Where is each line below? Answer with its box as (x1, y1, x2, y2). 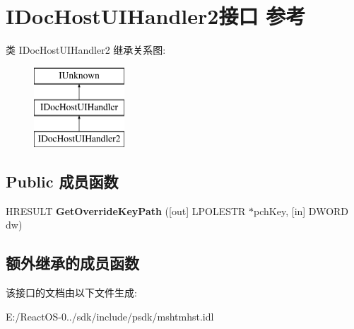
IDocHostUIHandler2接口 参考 (6, 1, 306, 30)
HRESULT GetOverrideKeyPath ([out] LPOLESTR (6, 203, 246, 218)
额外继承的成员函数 (6, 252, 139, 274)
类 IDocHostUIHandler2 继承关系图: (6, 42, 166, 57)
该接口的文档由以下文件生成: (6, 285, 137, 300)
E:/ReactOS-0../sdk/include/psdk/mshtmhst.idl (6, 308, 214, 323)
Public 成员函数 (6, 171, 119, 192)
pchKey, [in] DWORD (254, 203, 349, 218)
